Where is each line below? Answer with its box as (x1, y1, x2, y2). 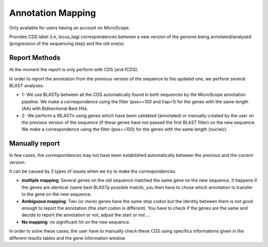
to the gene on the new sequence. (21, 191, 92, 198)
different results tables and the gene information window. (9, 235, 126, 241)
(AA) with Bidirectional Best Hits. (21, 105, 88, 111)
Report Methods (9, 53, 61, 62)
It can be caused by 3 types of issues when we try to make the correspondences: (9, 168, 176, 174)
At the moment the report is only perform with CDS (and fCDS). (9, 67, 138, 73)
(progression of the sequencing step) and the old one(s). (9, 41, 125, 47)
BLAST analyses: (9, 83, 44, 89)
